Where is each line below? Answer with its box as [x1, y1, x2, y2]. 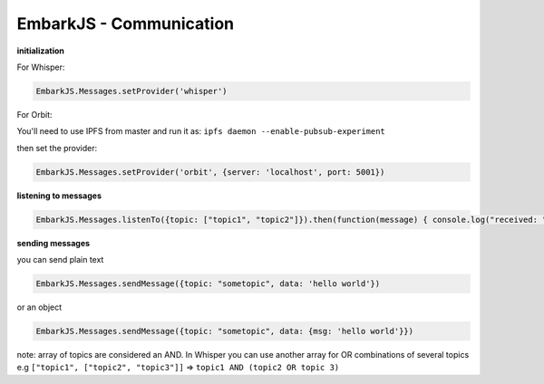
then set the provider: [16, 142, 98, 153]
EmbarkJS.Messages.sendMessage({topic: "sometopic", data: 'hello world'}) [35, 279, 381, 289]
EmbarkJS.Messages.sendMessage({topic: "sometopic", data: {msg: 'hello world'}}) [35, 326, 414, 336]
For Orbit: [16, 109, 53, 120]
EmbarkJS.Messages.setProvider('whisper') [35, 86, 228, 96]
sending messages [16, 237, 91, 248]
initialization [16, 45, 65, 56]
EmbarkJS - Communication [16, 14, 235, 34]
